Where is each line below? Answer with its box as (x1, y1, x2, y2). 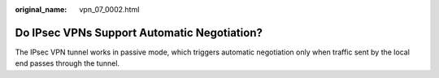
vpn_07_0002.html (79, 5, 140, 14)
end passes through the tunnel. (15, 58, 120, 68)
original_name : (15, 5, 67, 14)
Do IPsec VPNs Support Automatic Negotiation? (15, 25, 263, 40)
